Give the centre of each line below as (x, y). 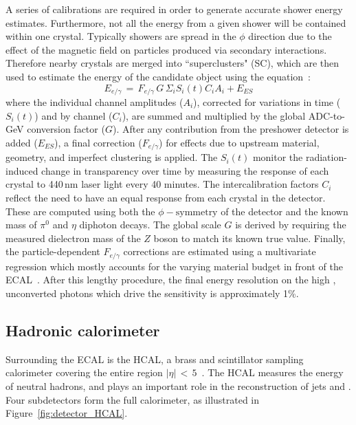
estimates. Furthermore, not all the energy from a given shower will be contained (176, 22)
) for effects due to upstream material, (239, 142)
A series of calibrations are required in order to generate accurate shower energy (174, 9)
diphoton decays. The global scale (150, 225)
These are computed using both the (80, 211)
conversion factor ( (66, 129)
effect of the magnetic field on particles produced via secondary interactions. (166, 49)
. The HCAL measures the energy (272, 372)
